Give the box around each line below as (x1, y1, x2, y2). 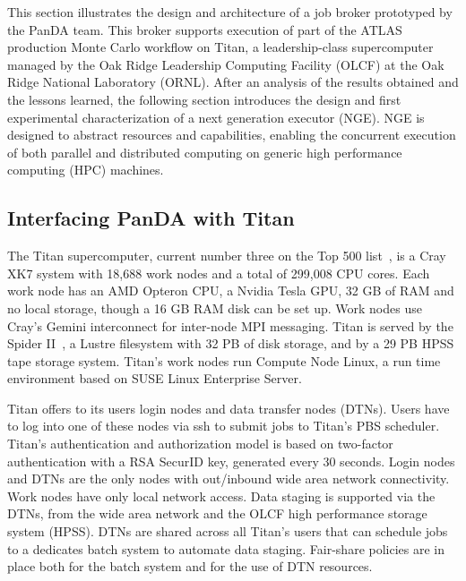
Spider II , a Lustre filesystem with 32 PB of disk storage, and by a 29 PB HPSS (7, 334, 454, 353)
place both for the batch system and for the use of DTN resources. (7, 557, 373, 576)
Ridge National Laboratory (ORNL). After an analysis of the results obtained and (7, 73, 459, 91)
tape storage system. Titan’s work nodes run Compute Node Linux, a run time (7, 351, 441, 370)
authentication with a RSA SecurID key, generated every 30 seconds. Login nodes (7, 451, 455, 470)
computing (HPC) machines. (7, 160, 164, 179)
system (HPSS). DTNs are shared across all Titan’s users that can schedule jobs (7, 522, 448, 541)
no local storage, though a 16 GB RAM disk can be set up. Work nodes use (7, 298, 422, 317)
